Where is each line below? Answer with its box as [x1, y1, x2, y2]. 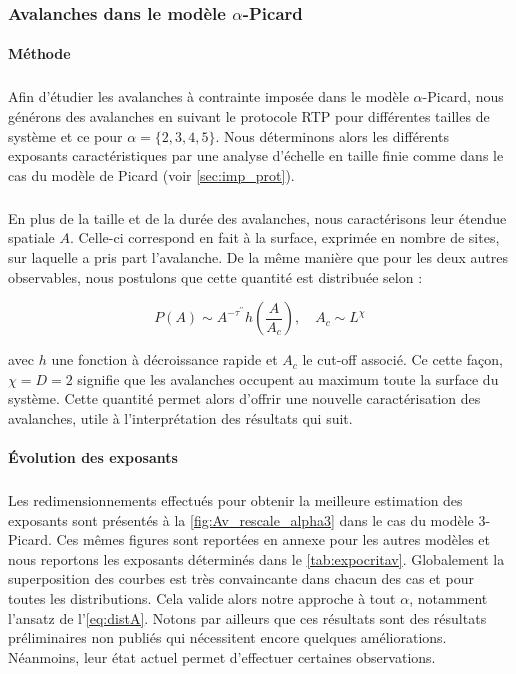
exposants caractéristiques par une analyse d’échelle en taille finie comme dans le [8, 145, 504, 166]
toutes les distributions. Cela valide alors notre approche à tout [8, 588, 396, 609]
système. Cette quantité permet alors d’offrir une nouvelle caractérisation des [8, 388, 481, 409]
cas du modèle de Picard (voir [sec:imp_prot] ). [8, 164, 295, 185]
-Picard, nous [422, 86, 504, 107]
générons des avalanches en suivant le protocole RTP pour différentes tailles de [8, 106, 490, 126]
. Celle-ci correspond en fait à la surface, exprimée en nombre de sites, [69, 227, 500, 248]
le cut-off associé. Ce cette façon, [302, 349, 503, 370]
